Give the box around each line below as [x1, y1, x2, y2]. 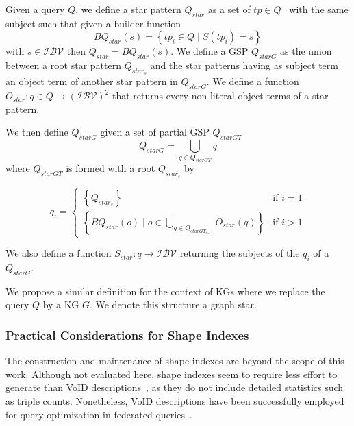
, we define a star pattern [75, 2, 181, 16]
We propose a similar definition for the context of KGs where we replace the [5, 284, 325, 298]
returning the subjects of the [179, 246, 300, 260]
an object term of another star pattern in [5, 74, 178, 88]
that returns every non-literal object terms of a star [112, 88, 329, 103]
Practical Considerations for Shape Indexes [5, 326, 249, 343]
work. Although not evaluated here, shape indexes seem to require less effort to [5, 366, 338, 381]
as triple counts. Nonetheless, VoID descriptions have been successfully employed [5, 394, 344, 408]
